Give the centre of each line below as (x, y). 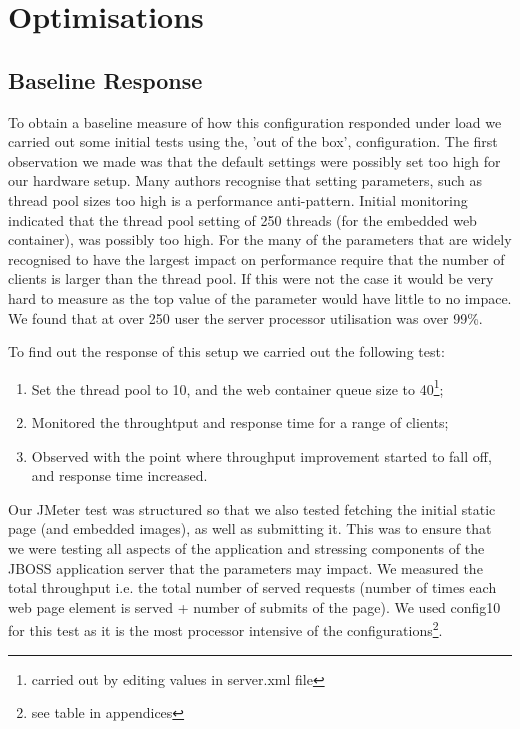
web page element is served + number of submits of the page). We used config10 (254, 606)
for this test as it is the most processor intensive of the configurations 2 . (225, 628)
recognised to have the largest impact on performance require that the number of (256, 258)
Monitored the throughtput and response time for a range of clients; (240, 421)
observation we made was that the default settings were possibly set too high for (254, 160)
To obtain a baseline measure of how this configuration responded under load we (255, 121)
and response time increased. (119, 475)
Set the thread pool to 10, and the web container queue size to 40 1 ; (237, 387)
